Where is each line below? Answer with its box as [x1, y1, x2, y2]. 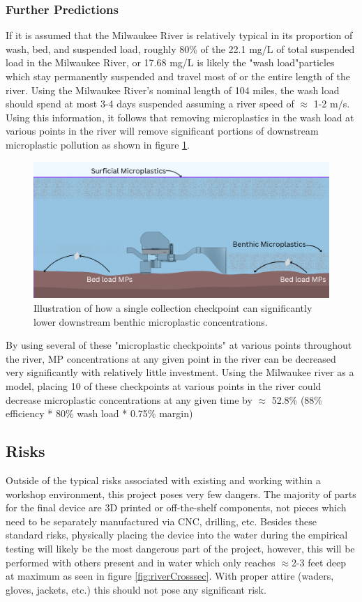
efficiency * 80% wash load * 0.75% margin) [6, 406, 193, 421]
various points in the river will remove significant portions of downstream [6, 123, 319, 138]
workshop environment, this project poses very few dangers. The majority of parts [6, 486, 356, 501]
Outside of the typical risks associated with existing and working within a [6, 472, 321, 487]
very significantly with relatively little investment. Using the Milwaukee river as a [6, 365, 354, 379]
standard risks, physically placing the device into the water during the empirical [6, 527, 348, 542]
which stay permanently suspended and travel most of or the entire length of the [6, 69, 350, 83]
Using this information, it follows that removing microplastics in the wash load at [6, 110, 354, 124]
